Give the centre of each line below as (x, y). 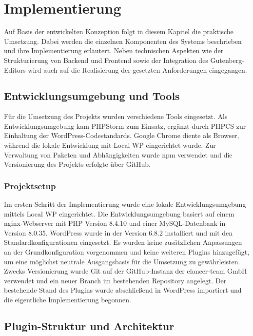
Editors (15, 69)
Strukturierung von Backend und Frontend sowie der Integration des (106, 60)
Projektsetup (30, 186)
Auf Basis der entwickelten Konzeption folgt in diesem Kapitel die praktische (119, 31)
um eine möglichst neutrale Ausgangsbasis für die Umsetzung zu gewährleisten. (122, 261)
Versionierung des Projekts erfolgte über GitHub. (77, 164)
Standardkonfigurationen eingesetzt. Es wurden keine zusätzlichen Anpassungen (123, 242)
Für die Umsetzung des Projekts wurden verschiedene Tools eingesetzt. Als (116, 116)
